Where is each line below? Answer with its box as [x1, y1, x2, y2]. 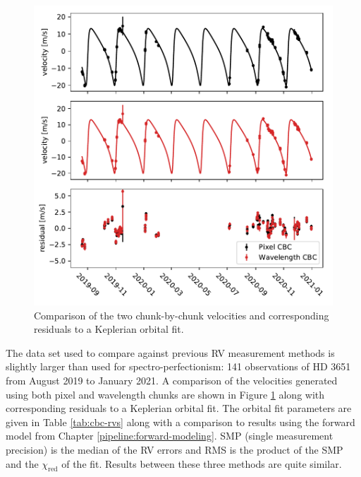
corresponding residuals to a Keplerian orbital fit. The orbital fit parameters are [6, 401, 352, 416]
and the [6, 456, 39, 471]
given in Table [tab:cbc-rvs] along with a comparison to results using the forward [6, 414, 355, 429]
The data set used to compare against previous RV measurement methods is [6, 345, 335, 360]
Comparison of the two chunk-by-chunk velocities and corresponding [34, 307, 329, 322]
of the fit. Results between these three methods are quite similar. [61, 456, 342, 471]
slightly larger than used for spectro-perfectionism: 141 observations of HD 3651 [6, 359, 351, 374]
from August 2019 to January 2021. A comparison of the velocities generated [6, 372, 338, 387]
